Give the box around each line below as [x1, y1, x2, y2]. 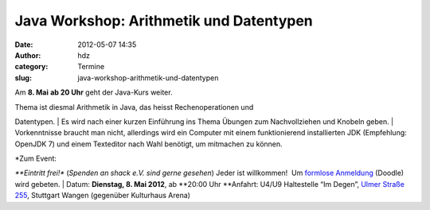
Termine [77, 62, 105, 72]
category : [14, 62, 49, 72]
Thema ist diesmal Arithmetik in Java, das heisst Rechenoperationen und [14, 102, 254, 111]
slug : [14, 72, 32, 83]
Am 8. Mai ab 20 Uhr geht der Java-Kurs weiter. [14, 87, 173, 97]
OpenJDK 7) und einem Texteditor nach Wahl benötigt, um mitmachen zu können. [14, 139, 283, 149]
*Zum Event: [14, 154, 57, 163]
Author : [14, 50, 41, 60]
